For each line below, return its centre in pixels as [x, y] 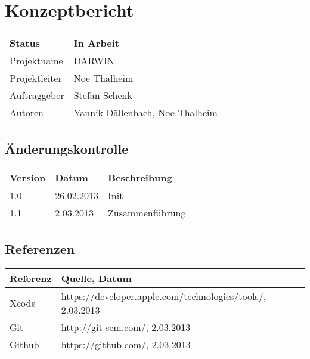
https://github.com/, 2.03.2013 [126, 344]
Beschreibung [140, 178]
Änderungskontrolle [67, 148]
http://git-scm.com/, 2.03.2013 [126, 327]
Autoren [27, 113]
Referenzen [40, 248]
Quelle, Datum [96, 278]
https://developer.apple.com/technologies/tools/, [164, 296]
